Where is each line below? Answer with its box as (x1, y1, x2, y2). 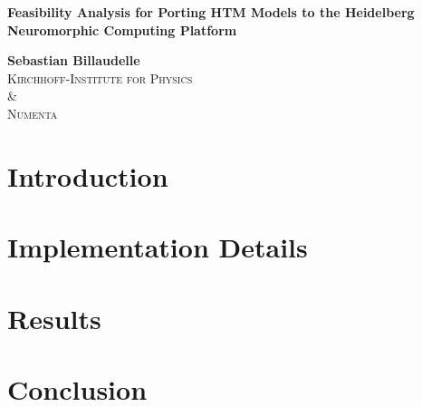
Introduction (7, 157, 168, 194)
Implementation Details (7, 228, 308, 266)
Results (7, 299, 101, 336)
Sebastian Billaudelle (7, 51, 140, 70)
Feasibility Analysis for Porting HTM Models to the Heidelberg (7, 3, 415, 21)
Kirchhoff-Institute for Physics (7, 68, 193, 87)
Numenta (7, 103, 58, 122)
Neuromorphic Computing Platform (7, 20, 237, 39)
